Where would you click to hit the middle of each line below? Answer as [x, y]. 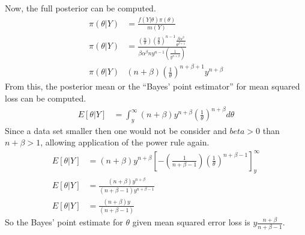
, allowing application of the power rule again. [125, 142]
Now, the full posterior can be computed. [80, 8]
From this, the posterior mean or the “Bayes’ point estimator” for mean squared [152, 86]
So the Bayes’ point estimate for [64, 222]
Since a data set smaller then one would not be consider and [116, 130]
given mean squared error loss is [191, 222]
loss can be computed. [46, 98]
